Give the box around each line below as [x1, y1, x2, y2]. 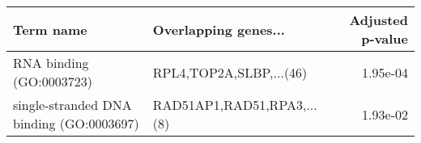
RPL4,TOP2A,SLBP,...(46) [152, 62, 308, 82]
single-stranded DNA [13, 95, 132, 114]
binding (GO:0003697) [13, 114, 139, 132]
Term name [13, 19, 87, 39]
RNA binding [13, 53, 89, 72]
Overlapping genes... [152, 19, 285, 39]
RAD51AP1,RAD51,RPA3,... [152, 95, 317, 114]
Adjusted [349, 11, 408, 29]
